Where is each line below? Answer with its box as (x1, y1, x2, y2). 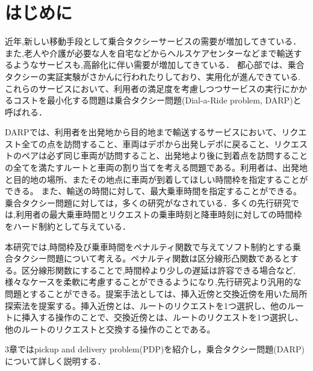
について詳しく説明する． (5, 354, 106, 367)
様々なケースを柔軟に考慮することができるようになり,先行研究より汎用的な (5, 275, 302, 288)
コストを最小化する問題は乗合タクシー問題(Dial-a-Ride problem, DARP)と (13, 94, 302, 106)
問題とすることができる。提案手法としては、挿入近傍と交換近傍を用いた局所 (5, 287, 308, 299)
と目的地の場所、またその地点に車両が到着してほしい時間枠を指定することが (5, 173, 308, 185)
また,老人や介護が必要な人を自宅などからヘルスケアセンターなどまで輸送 (5, 46, 294, 59)
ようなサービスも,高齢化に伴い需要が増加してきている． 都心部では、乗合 (13, 58, 305, 71)
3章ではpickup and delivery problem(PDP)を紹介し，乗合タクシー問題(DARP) (5, 343, 305, 355)
